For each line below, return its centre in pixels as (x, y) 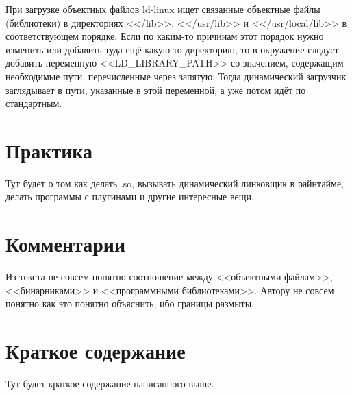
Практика (49, 150)
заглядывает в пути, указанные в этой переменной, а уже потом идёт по (156, 89)
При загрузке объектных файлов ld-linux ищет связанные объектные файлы (163, 9)
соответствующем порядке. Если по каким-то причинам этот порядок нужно (165, 36)
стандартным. (34, 103)
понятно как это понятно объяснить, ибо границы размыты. (130, 303)
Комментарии (66, 244)
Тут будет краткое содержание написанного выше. (110, 384)
